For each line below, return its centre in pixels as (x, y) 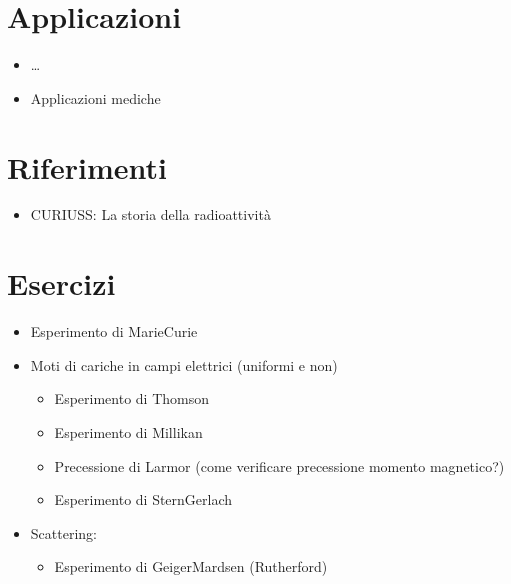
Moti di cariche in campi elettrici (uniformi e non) (184, 364)
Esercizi (61, 283)
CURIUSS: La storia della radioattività (150, 214)
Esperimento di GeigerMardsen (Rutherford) (191, 566)
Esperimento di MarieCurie (114, 331)
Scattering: (63, 532)
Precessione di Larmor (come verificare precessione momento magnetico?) (279, 465)
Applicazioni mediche (95, 97)
